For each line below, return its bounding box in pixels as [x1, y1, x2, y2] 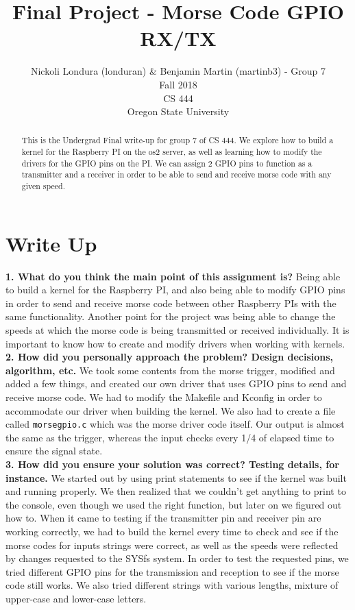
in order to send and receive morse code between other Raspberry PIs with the [5, 295, 336, 310]
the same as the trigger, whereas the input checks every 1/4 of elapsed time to [5, 430, 334, 444]
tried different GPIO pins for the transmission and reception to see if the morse [5, 564, 339, 578]
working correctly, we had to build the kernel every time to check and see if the [5, 524, 339, 539]
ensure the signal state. [5, 443, 103, 458]
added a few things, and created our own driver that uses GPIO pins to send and [5, 376, 347, 391]
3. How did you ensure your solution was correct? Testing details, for [5, 457, 339, 472]
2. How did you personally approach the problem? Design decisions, [5, 350, 334, 364]
